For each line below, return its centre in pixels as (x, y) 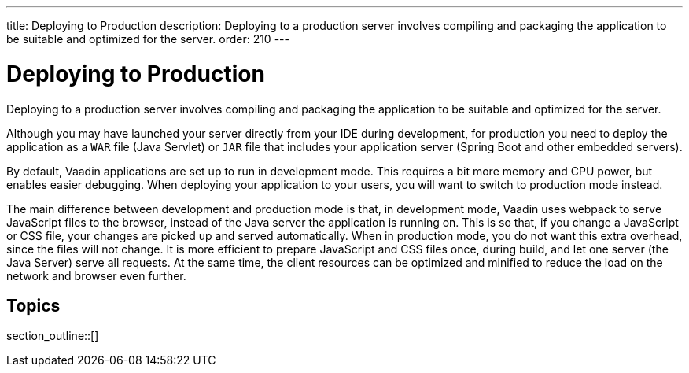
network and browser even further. (96, 275)
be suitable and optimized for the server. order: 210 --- (148, 39)
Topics (33, 305)
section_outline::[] (53, 336)
